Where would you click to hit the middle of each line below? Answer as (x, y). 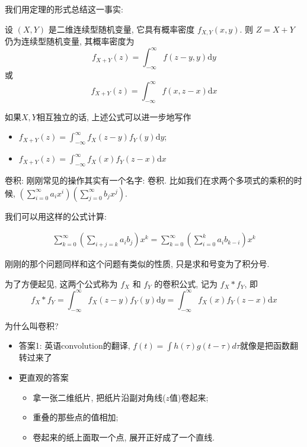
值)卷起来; (189, 397)
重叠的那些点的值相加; (76, 417)
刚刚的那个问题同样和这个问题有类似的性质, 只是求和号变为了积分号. (137, 264)
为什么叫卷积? (32, 325)
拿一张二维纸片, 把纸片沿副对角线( (99, 397)
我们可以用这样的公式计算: (56, 216)
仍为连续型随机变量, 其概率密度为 (70, 41)
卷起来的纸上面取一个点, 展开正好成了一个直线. (124, 437)
